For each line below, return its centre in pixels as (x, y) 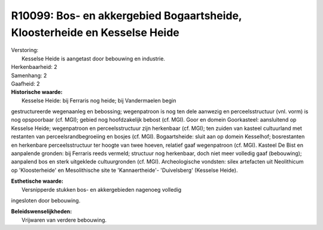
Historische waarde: (37, 92)
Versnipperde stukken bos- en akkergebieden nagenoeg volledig (102, 189)
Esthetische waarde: (37, 181)
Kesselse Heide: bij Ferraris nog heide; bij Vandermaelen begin (99, 100)
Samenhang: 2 (29, 75)
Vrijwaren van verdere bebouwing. (64, 220)
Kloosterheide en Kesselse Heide (95, 32)
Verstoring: (25, 50)
